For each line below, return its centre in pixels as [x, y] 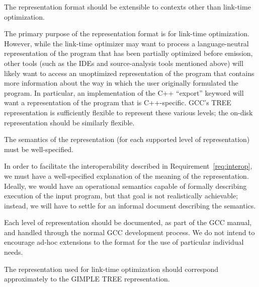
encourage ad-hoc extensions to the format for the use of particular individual [124, 242]
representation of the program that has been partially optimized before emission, [128, 53]
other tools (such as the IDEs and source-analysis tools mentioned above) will [124, 63]
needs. [14, 252]
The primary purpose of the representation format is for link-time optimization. [127, 33]
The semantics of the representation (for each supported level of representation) [127, 139]
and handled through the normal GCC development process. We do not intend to [129, 232]
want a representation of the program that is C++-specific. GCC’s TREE [118, 102]
